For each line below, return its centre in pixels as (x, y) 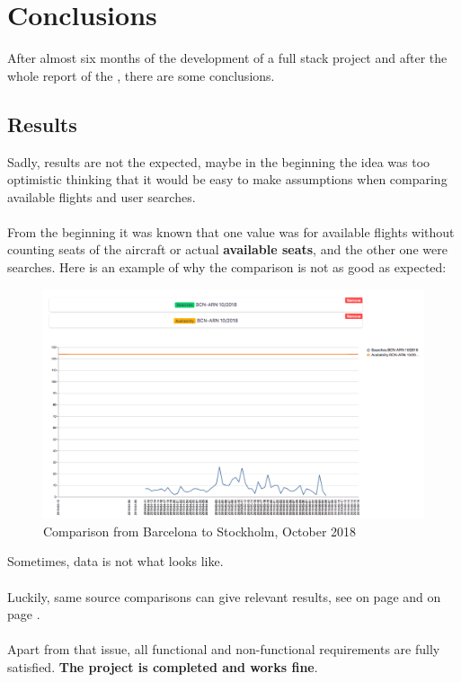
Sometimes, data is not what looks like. (115, 561)
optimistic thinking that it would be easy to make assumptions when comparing (227, 179)
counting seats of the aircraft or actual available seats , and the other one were (227, 249)
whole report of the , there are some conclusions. (141, 75)
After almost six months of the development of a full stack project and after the (227, 58)
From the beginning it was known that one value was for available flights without (231, 231)
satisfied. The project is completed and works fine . (163, 666)
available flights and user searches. (102, 196)
